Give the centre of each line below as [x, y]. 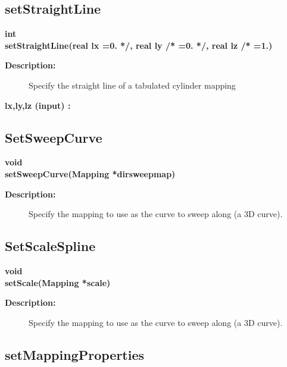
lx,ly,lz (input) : [38, 105]
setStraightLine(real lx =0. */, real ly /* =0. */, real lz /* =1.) [139, 45]
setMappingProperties [75, 354]
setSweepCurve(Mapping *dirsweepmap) [90, 173]
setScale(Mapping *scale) [58, 282]
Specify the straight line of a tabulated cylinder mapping [132, 85]
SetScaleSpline [50, 246]
